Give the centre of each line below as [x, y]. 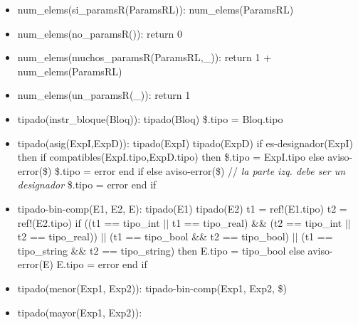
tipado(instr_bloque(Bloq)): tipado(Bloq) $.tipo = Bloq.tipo [150, 118]
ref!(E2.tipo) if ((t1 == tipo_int [89, 222]
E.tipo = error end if [102, 264]
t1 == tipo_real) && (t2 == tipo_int [257, 222]
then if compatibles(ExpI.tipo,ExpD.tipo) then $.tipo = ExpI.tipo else [171, 157]
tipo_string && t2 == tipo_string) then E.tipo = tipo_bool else [161, 250]
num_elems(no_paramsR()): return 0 [100, 33]
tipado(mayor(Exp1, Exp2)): [80, 312]
